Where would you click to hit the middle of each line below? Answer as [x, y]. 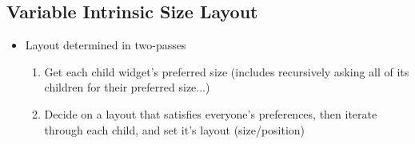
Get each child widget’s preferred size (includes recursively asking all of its [227, 71]
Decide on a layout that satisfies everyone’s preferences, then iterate [211, 113]
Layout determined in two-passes [106, 45]
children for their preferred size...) [127, 87]
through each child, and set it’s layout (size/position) [175, 129]
